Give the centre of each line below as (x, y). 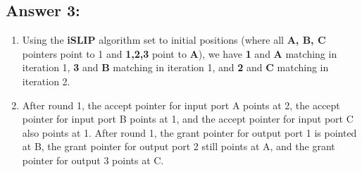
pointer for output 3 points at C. (93, 160)
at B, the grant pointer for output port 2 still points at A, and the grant (179, 146)
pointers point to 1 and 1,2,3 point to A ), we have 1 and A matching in (180, 53)
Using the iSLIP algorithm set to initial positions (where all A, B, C (174, 40)
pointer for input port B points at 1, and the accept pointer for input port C (188, 119)
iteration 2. (46, 81)
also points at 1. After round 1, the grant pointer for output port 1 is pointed (189, 132)
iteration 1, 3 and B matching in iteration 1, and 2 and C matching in (175, 67)
